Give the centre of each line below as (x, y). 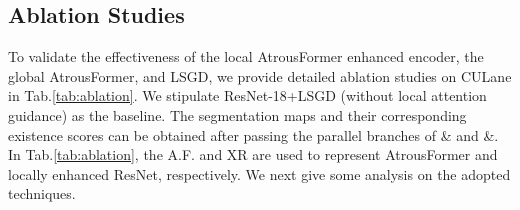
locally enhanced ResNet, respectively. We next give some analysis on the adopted (259, 173)
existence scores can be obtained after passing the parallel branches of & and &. (253, 134)
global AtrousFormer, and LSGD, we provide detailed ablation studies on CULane (260, 75)
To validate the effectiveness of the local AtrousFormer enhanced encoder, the (246, 56)
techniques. (42, 193)
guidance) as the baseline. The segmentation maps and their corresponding (237, 114)
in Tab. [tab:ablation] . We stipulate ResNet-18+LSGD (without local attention (247, 95)
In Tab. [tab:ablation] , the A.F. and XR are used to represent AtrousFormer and (253, 154)
